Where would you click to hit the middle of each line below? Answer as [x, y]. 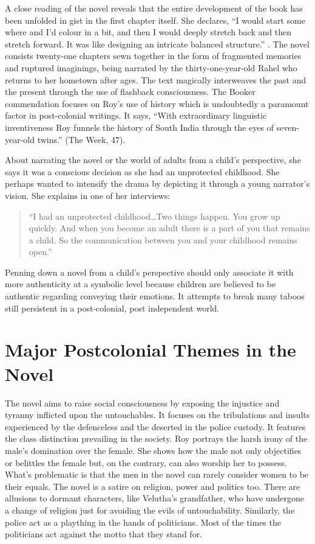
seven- [288, 127]
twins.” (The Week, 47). [81, 139]
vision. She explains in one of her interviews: [88, 195]
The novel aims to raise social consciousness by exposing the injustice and [142, 403]
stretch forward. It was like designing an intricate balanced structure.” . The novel [157, 44]
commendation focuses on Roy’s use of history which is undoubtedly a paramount [157, 103]
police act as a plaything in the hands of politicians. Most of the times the [143, 522]
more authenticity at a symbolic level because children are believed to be [140, 284]
